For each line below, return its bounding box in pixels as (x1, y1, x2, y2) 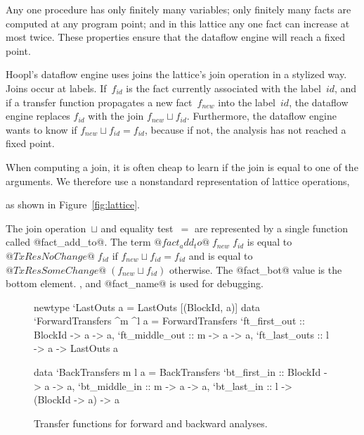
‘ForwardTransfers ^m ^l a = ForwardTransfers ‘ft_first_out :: (34, 313, 305, 328)
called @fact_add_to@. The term (6, 234, 151, 249)
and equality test (100, 220, 174, 235)
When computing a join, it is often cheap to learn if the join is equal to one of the (6, 159, 358, 174)
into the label (218, 94, 275, 109)
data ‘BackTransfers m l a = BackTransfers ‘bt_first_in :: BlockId (34, 365, 321, 379)
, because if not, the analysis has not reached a (144, 122, 346, 137)
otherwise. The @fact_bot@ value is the (169, 262, 342, 277)
